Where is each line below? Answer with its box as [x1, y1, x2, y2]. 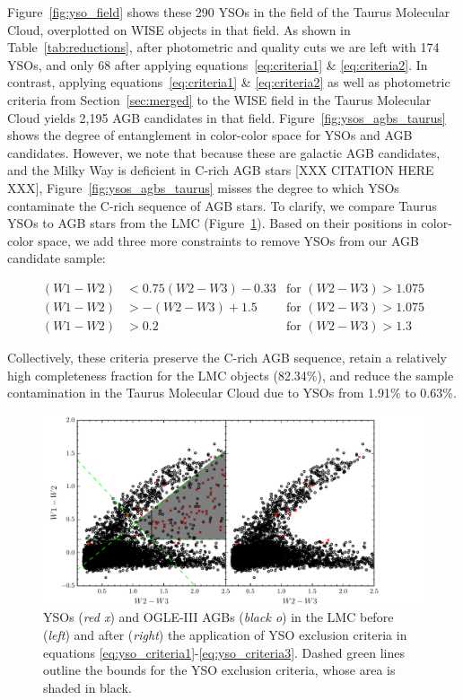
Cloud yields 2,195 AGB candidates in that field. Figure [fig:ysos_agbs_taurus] [7, 108, 446, 127]
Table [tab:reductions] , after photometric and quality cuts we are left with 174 [7, 38, 440, 57]
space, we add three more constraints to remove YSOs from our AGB [38, 231, 419, 249]
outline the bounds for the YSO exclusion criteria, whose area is [43, 661, 396, 679]
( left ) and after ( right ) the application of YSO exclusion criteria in [43, 625, 407, 643]
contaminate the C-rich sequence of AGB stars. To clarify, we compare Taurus [7, 196, 437, 214]
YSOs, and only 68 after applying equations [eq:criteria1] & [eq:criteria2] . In [7, 55, 428, 74]
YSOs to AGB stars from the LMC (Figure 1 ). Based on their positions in [7, 214, 417, 232]
